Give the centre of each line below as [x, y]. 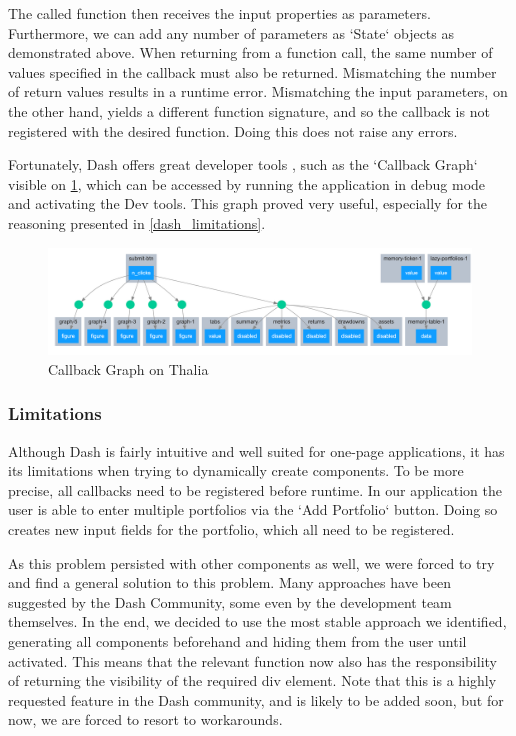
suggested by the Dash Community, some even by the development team [230, 601]
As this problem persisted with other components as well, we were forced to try [251, 562]
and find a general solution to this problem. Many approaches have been [229, 582]
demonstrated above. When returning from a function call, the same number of [250, 52]
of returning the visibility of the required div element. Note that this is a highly [252, 680]
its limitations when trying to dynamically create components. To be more [236, 470]
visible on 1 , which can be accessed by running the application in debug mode [247, 183]
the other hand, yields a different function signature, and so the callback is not [249, 110]
